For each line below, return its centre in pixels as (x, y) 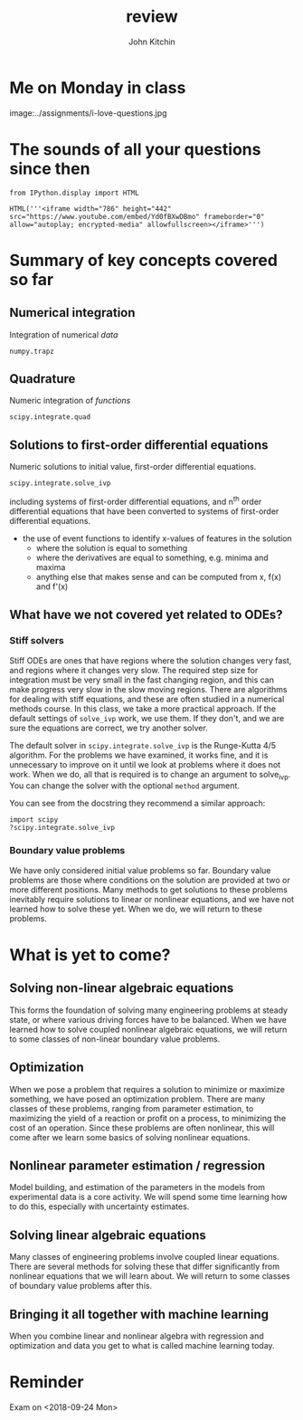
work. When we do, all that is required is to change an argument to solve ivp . (150, 775)
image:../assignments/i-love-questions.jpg (88, 113)
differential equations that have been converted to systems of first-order (144, 511)
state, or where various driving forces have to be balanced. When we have (148, 1019)
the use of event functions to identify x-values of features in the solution (157, 538)
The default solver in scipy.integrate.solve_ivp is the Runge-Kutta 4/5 (143, 745)
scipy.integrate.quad (50, 417)
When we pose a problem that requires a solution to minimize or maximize (147, 1089)
